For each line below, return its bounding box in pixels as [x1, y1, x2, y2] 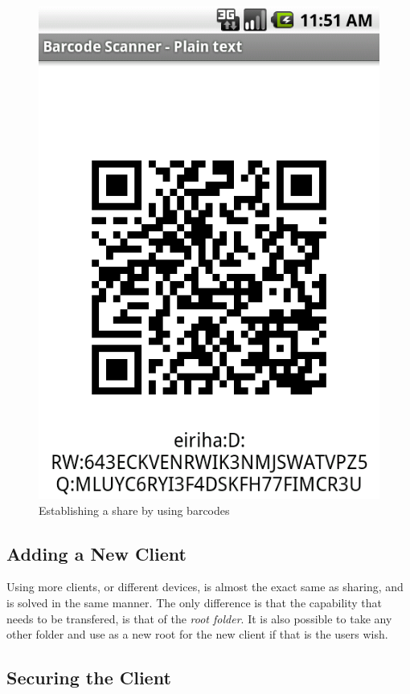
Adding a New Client [6, 541, 187, 565]
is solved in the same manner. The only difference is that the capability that [6, 594, 383, 611]
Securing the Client [6, 665, 171, 690]
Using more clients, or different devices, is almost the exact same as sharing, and [6, 578, 404, 595]
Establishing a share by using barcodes [39, 501, 230, 518]
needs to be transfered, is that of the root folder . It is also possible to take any [6, 610, 392, 627]
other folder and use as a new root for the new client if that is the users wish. [6, 626, 388, 643]
